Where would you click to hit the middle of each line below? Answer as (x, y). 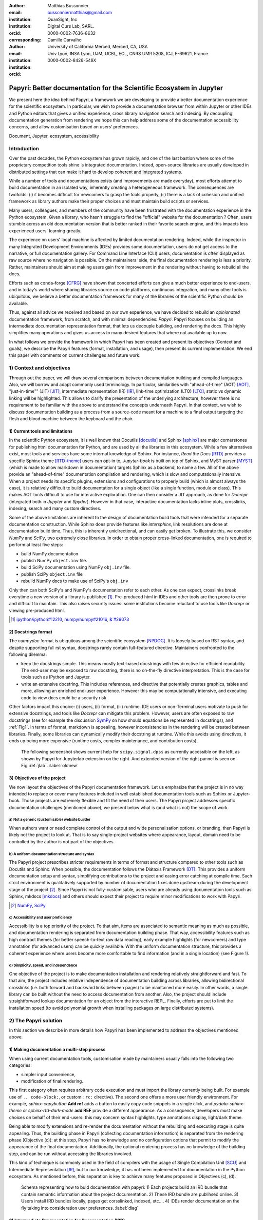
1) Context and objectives (40, 368)
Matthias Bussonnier (68, 6)
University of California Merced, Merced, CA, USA (98, 47)
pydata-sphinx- (229, 1104)
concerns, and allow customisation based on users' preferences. (74, 127)
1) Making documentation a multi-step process (57, 1050)
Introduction (24, 148)
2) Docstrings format (31, 632)
